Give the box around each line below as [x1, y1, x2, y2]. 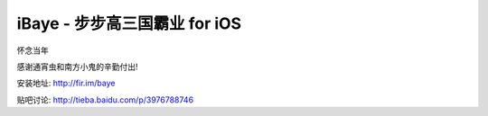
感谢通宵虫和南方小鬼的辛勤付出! [16, 61, 139, 72]
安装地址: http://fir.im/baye [16, 77, 116, 89]
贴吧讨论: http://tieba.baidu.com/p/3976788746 [16, 94, 194, 105]
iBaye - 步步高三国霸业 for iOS [16, 13, 242, 33]
